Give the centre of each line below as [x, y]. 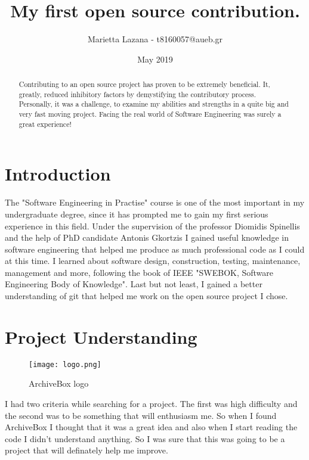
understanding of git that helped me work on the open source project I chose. [146, 296]
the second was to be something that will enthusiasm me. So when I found [141, 415]
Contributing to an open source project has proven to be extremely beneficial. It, [144, 84]
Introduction [58, 174]
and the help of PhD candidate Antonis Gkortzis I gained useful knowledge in [147, 237]
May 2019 [155, 59]
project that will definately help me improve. [86, 450]
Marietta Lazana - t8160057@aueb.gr [155, 39]
